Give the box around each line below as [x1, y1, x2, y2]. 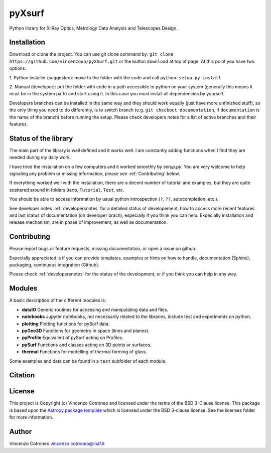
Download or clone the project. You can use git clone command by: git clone [9, 51, 174, 57]
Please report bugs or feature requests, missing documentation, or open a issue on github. [9, 246, 197, 252]
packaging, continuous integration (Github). [9, 262, 100, 268]
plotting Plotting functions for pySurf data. [22, 321, 110, 327]
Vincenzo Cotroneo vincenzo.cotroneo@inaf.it [9, 440, 105, 446]
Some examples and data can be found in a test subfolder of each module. [9, 358, 167, 364]
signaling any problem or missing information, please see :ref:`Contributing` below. [9, 171, 180, 177]
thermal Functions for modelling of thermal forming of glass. [22, 349, 148, 355]
